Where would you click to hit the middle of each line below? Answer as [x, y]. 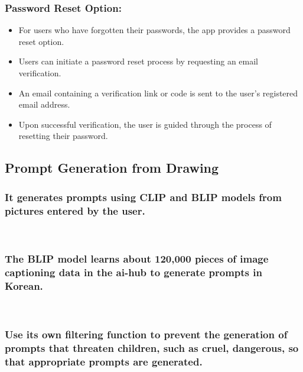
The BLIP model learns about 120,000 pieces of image [137, 259]
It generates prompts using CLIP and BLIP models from [143, 197]
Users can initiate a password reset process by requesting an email [138, 61]
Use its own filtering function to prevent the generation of [146, 334]
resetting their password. [63, 136]
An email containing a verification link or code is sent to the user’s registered [158, 93]
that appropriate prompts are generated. [104, 361]
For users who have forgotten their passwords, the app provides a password [154, 30]
